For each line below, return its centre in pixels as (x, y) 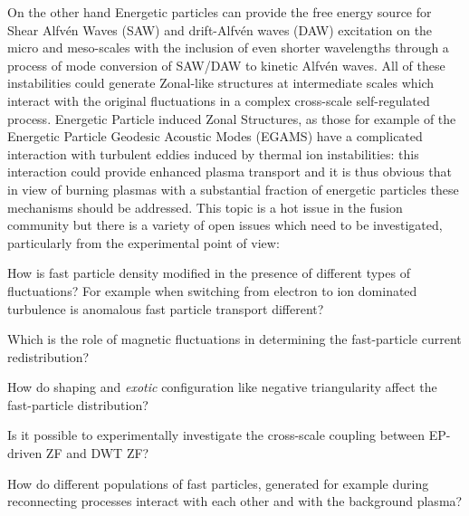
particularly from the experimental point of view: (144, 242)
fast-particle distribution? (78, 404)
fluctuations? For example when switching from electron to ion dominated (212, 290)
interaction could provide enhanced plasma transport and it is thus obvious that (230, 172)
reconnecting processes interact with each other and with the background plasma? (235, 501)
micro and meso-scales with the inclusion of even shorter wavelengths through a (228, 48)
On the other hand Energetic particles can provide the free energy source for (220, 12)
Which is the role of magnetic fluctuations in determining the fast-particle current (234, 339)
